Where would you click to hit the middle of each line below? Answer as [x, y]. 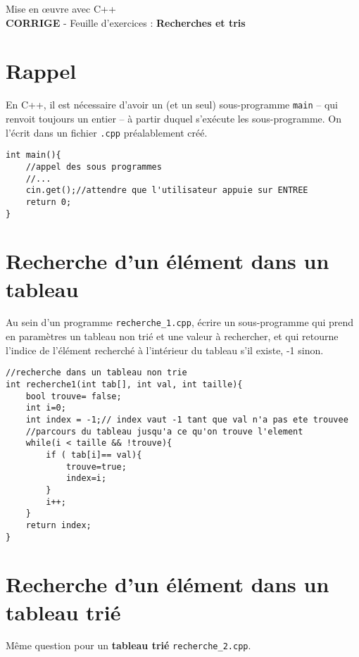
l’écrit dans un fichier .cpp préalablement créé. [107, 132]
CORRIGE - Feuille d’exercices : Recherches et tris [126, 22]
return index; [58, 525]
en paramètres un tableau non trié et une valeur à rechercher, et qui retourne [172, 336]
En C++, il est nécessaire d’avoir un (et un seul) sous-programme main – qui [172, 105]
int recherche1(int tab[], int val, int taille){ [124, 384]
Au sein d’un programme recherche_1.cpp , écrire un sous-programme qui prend [180, 322]
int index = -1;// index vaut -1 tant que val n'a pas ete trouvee [187, 419]
